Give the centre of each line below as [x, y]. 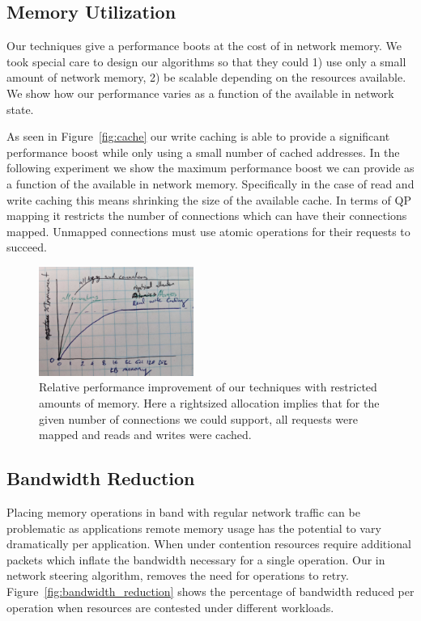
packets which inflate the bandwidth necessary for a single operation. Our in [196, 559]
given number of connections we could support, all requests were [199, 418]
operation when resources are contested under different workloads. [170, 607]
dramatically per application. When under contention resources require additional [209, 544]
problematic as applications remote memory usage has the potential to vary [194, 528]
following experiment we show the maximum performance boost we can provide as [210, 168]
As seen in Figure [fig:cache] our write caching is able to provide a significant [198, 136]
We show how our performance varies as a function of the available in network [200, 93]
